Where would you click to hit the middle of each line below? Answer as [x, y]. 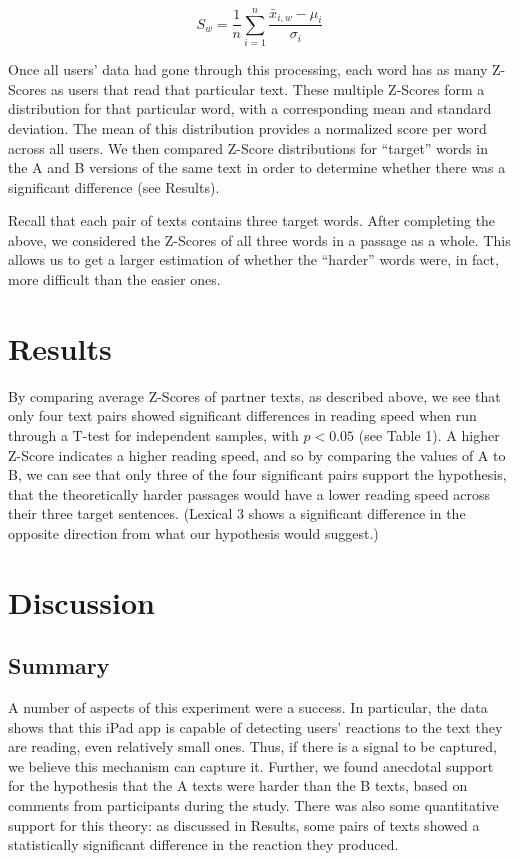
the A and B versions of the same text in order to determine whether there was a [257, 167]
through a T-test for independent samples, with [153, 434]
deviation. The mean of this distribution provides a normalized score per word [247, 127]
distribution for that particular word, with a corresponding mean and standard [250, 108]
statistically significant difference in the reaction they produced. [203, 844]
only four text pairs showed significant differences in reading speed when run [242, 415]
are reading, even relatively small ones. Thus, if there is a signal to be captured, [253, 746]
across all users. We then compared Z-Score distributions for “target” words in [248, 147]
